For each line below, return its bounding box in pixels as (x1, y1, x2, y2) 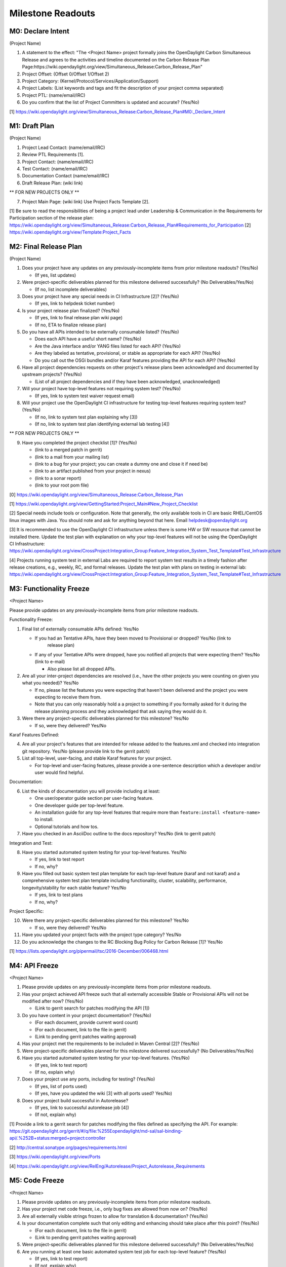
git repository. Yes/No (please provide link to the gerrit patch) (22, 748, 150, 754)
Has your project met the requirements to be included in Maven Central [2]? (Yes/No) (22, 1040, 199, 1047)
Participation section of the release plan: (9, 215, 94, 221)
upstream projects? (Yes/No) (22, 371, 82, 378)
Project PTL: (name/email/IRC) (22, 92, 86, 98)
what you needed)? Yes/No (22, 680, 79, 686)
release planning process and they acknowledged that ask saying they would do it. (34, 708, 208, 714)
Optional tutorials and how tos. (34, 824, 99, 830)
